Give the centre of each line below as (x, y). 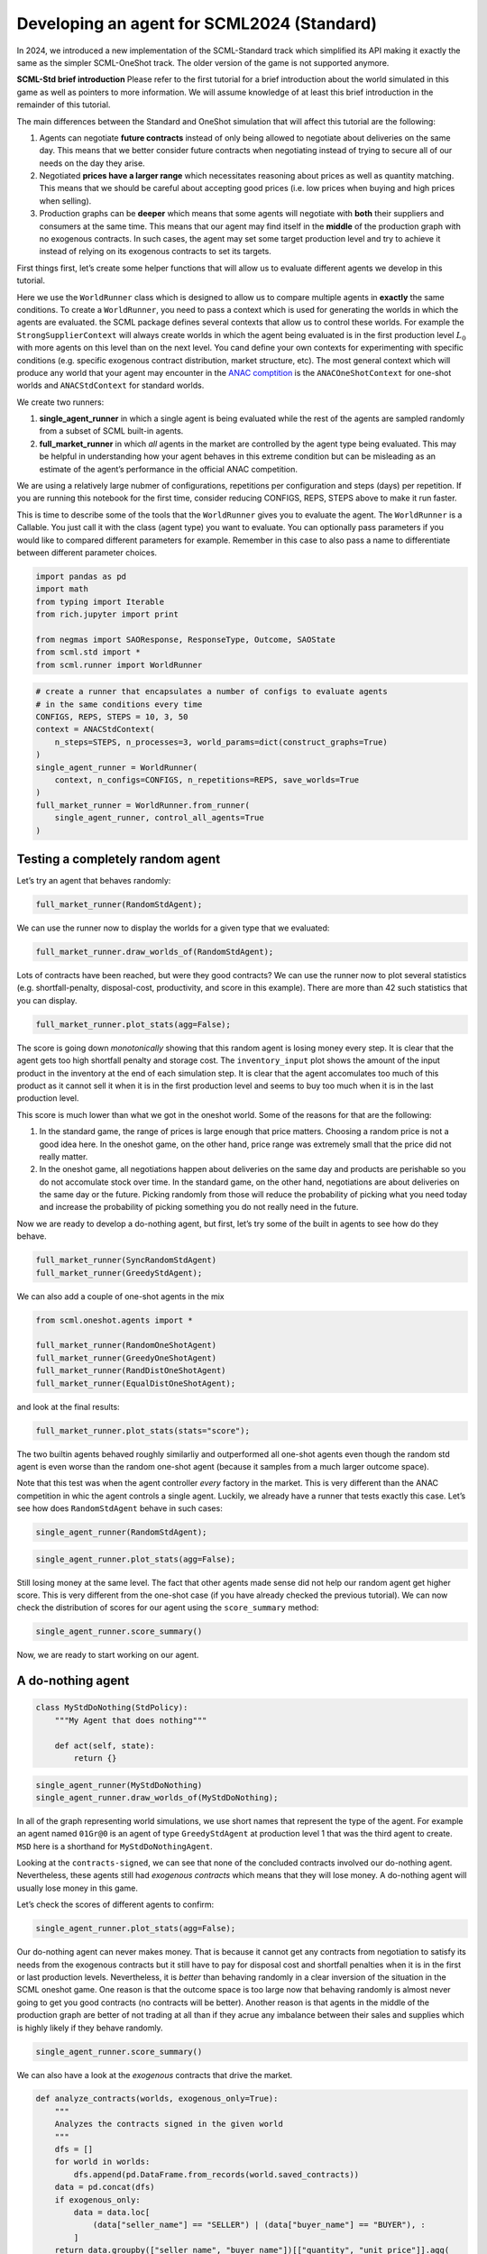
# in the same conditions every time (119, 704)
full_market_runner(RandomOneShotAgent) (126, 1345)
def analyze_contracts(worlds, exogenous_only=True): (157, 2099)
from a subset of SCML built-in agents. (111, 431)
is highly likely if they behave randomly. (90, 2028)
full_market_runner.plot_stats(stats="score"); (142, 1430)
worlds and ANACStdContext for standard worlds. (110, 385)
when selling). (65, 201)
